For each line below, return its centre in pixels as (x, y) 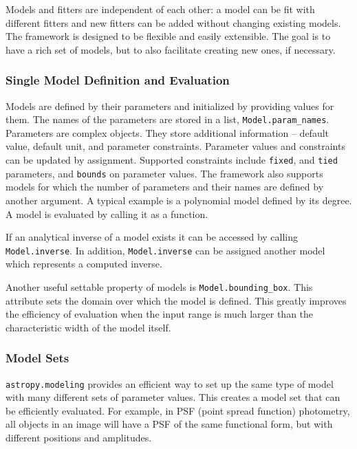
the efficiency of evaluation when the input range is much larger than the (160, 314)
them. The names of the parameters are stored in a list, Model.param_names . (167, 119)
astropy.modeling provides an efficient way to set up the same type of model (170, 383)
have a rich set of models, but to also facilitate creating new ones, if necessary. (171, 49)
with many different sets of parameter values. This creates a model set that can (173, 397)
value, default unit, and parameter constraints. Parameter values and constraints (175, 146)
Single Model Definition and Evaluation (118, 80)
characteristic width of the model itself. (88, 327)
